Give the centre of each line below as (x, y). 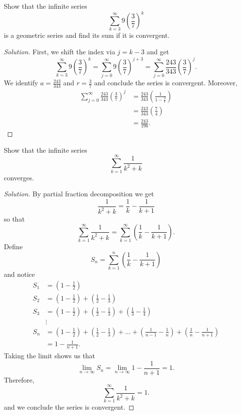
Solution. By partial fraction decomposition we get (79, 194)
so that (14, 219)
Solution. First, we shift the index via (60, 52)
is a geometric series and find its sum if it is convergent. (87, 35)
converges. (19, 177)
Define (13, 247)
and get (158, 52)
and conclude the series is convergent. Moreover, (166, 83)
